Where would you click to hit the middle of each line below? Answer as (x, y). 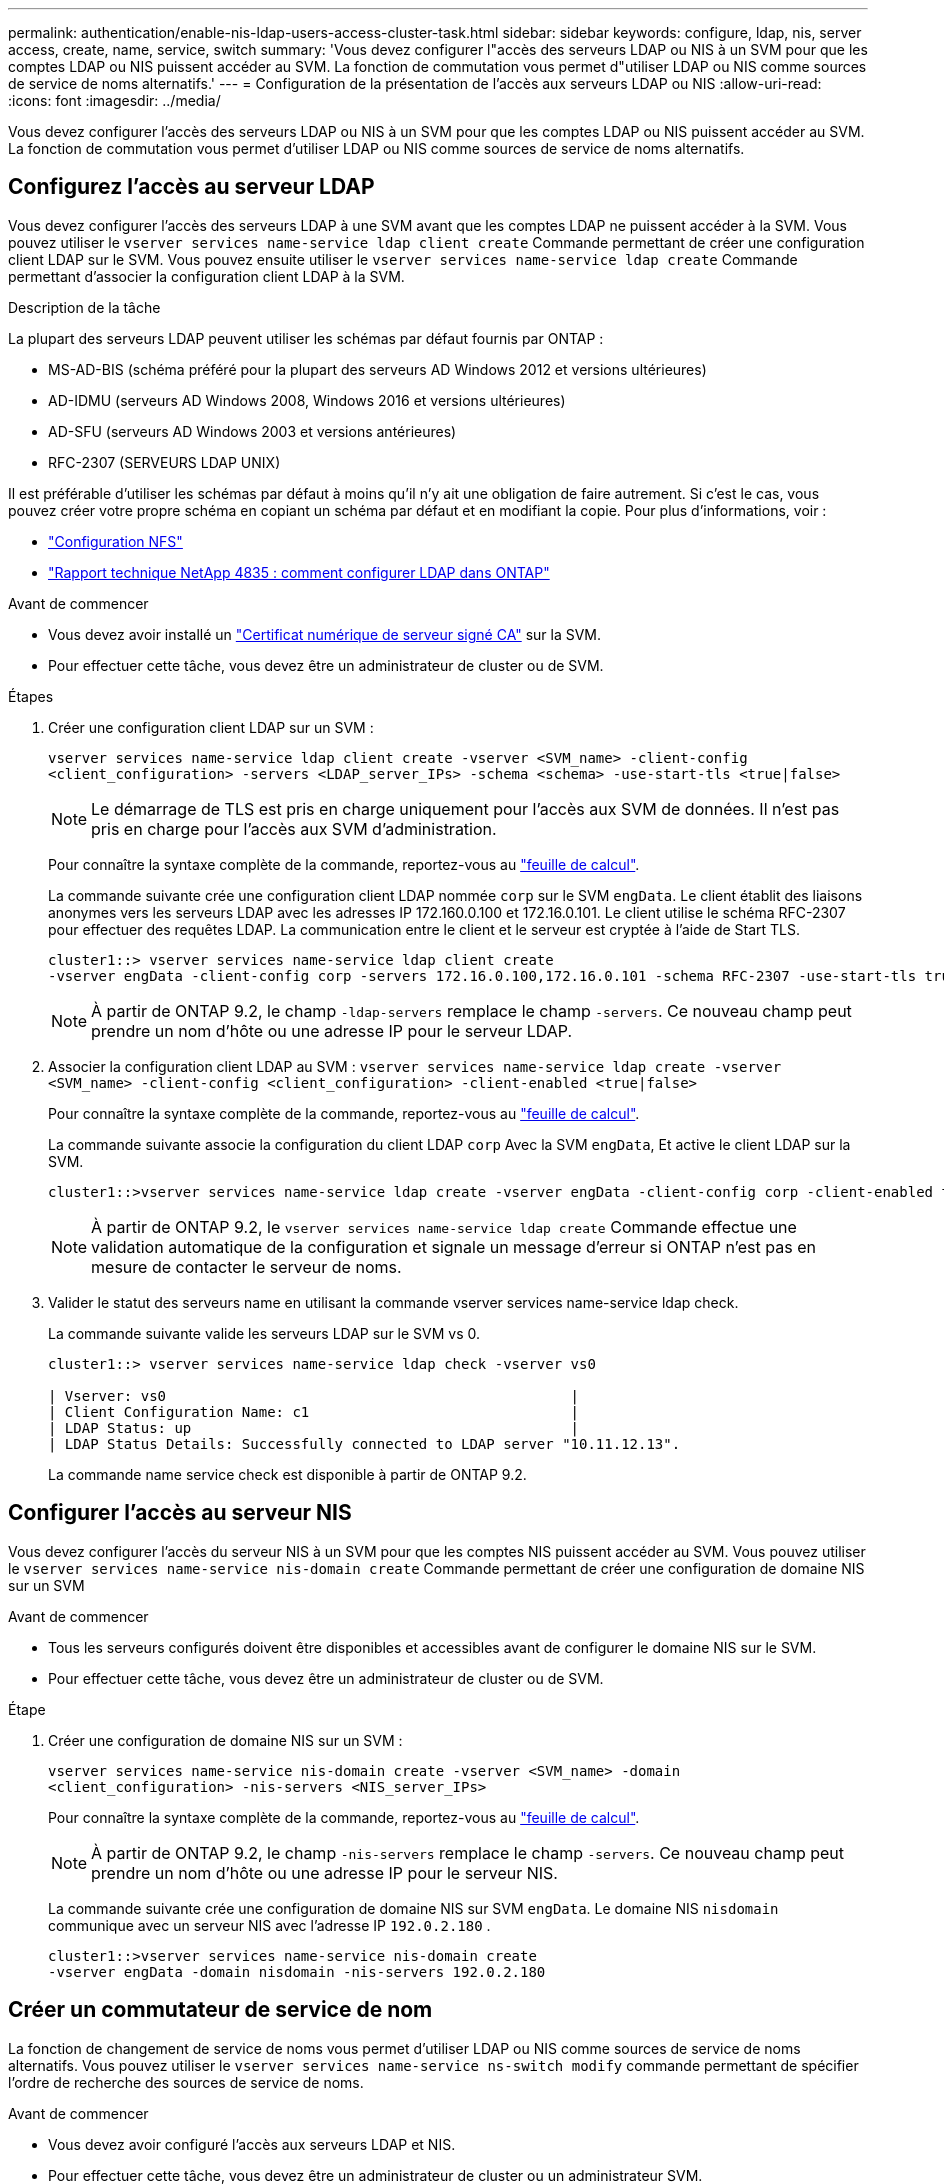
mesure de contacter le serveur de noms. (246, 1266)
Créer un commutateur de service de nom (220, 2010)
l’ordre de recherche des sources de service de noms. (186, 2082)
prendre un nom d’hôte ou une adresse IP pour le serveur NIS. (324, 1872)
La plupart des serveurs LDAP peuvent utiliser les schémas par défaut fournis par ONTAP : (306, 338)
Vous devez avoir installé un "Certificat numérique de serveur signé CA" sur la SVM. (325, 634)
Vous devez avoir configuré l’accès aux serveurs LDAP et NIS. (252, 2144)
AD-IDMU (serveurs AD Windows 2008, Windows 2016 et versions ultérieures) (307, 400)
